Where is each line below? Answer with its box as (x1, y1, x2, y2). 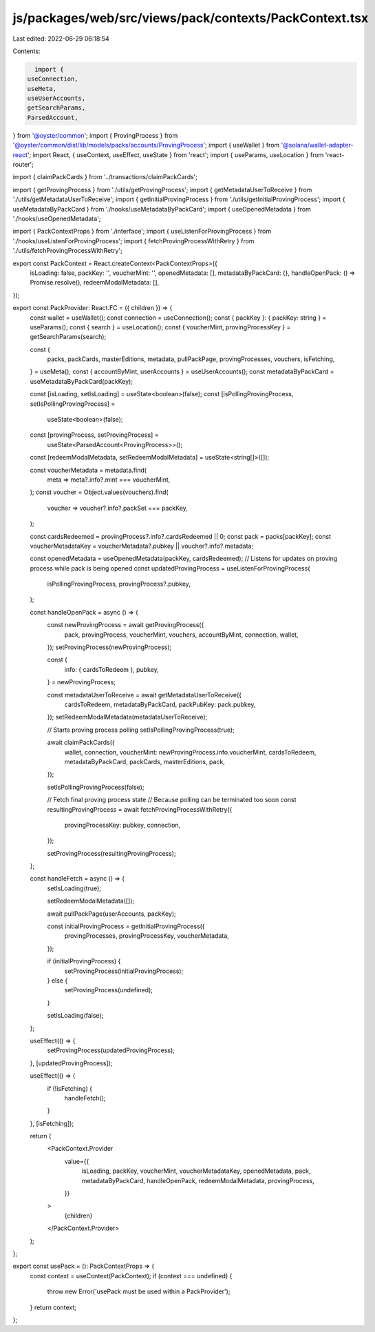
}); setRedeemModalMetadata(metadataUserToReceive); (47, 713, 208, 721)
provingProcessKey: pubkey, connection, (64, 821, 181, 829)
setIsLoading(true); (47, 884, 101, 892)
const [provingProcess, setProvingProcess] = (30, 431, 159, 439)
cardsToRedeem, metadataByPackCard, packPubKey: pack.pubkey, (64, 700, 256, 708)
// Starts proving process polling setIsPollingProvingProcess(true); (47, 726, 235, 734)
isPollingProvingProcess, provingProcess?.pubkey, (47, 580, 191, 588)
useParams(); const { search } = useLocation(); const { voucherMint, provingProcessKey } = (30, 322, 291, 331)
